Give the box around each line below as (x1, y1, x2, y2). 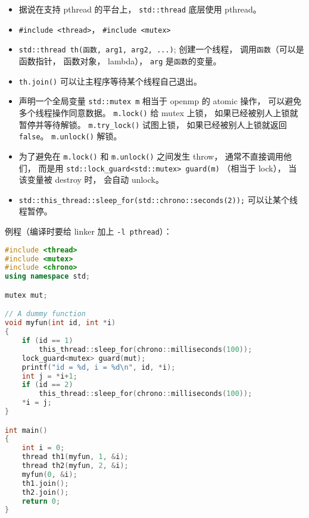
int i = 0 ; (21, 444, 65, 453)
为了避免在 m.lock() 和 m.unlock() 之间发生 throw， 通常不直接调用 (18, 149, 284, 162)
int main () (5, 426, 48, 435)
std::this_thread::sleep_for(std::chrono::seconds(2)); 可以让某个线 (18, 193, 298, 205)
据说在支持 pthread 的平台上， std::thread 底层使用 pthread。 (18, 3, 261, 15)
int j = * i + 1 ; (21, 372, 77, 380)
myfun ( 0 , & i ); (21, 470, 77, 479)
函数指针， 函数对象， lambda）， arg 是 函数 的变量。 (18, 54, 221, 67)
